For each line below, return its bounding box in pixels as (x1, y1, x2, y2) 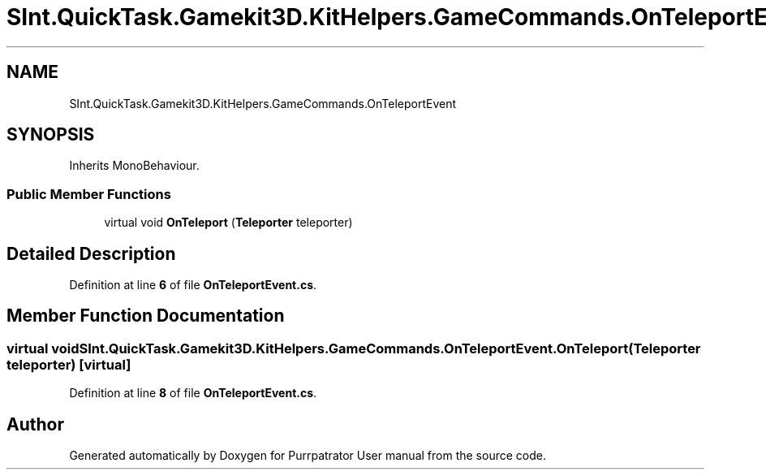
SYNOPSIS (6, 124, 95, 145)
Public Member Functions (6, 185, 171, 202)
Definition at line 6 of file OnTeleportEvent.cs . (69, 278, 317, 292)
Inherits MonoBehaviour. (69, 158, 200, 173)
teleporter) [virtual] (6, 356, 131, 373)
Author (6, 413, 64, 435)
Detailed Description (6, 243, 176, 264)
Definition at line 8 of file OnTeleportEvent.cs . (69, 386, 317, 400)
